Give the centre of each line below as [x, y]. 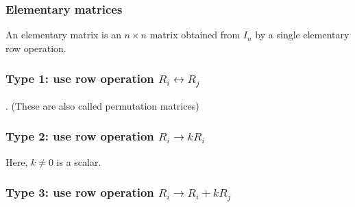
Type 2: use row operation [80, 136]
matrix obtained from [195, 35]
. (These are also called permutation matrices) [102, 105]
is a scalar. [79, 161]
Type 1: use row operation [80, 78]
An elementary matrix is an [63, 35]
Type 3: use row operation [80, 192]
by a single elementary [302, 35]
